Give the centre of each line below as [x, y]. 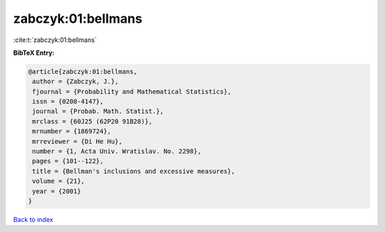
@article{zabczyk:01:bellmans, [83, 72]
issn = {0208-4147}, [68, 102]
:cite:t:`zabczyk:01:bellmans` [55, 40]
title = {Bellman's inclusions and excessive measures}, [134, 171]
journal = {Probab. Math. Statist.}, [98, 111]
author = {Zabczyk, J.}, [76, 81]
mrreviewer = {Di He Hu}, [77, 141]
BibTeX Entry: [34, 53]
